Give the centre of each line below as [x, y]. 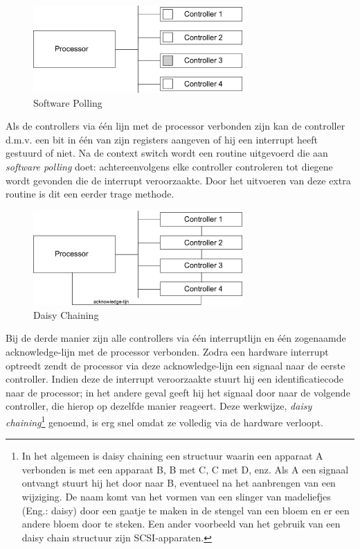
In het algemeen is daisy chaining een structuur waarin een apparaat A [172, 456]
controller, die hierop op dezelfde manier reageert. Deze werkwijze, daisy [159, 406]
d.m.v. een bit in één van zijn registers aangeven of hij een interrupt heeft [162, 139]
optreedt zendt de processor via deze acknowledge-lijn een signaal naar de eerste [175, 365]
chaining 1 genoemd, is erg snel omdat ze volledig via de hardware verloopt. [164, 421]
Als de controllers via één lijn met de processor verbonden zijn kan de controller [175, 126]
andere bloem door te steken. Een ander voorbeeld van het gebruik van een [181, 524]
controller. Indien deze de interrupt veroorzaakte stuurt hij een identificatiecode [175, 379]
